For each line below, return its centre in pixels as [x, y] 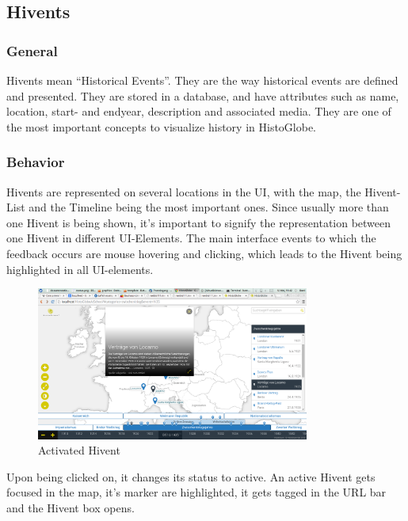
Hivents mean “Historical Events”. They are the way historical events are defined [202, 80]
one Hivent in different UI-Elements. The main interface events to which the [191, 238]
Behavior [36, 162]
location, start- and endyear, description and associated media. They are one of [199, 111]
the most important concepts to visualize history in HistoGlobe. [162, 126]
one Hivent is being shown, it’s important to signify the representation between [199, 222]
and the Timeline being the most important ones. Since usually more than [209, 207]
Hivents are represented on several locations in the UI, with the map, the [184, 191]
